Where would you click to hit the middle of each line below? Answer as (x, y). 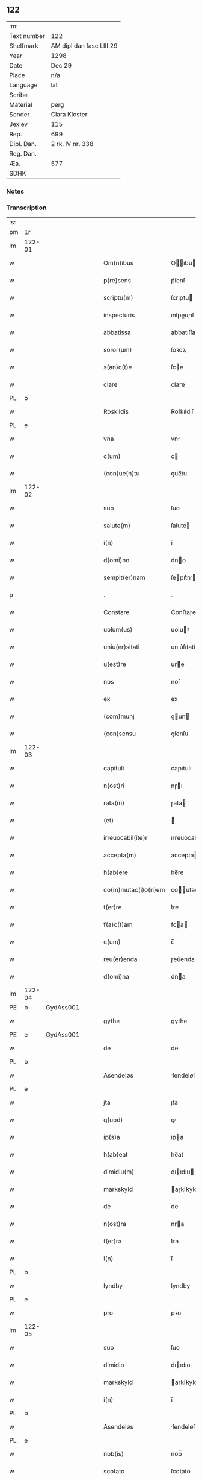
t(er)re (112, 907)
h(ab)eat (115, 1155)
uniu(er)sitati (121, 647)
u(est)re (115, 664)
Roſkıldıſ (182, 411)
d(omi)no (116, 561)
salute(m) (117, 526)
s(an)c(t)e (118, 367)
